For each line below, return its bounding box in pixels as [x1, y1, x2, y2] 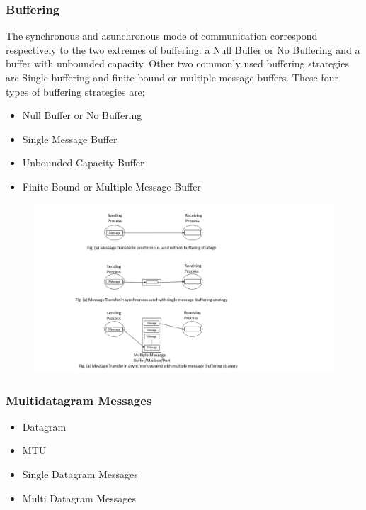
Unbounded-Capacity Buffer [22, 155, 144, 170]
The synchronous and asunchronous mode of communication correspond [6, 28, 318, 43]
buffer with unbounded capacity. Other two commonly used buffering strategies [6, 56, 349, 71]
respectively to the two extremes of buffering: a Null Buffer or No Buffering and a [6, 42, 360, 57]
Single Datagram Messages [22, 467, 138, 482]
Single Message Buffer [22, 131, 118, 146]
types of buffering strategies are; [6, 84, 145, 98]
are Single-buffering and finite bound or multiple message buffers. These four [6, 70, 338, 84]
